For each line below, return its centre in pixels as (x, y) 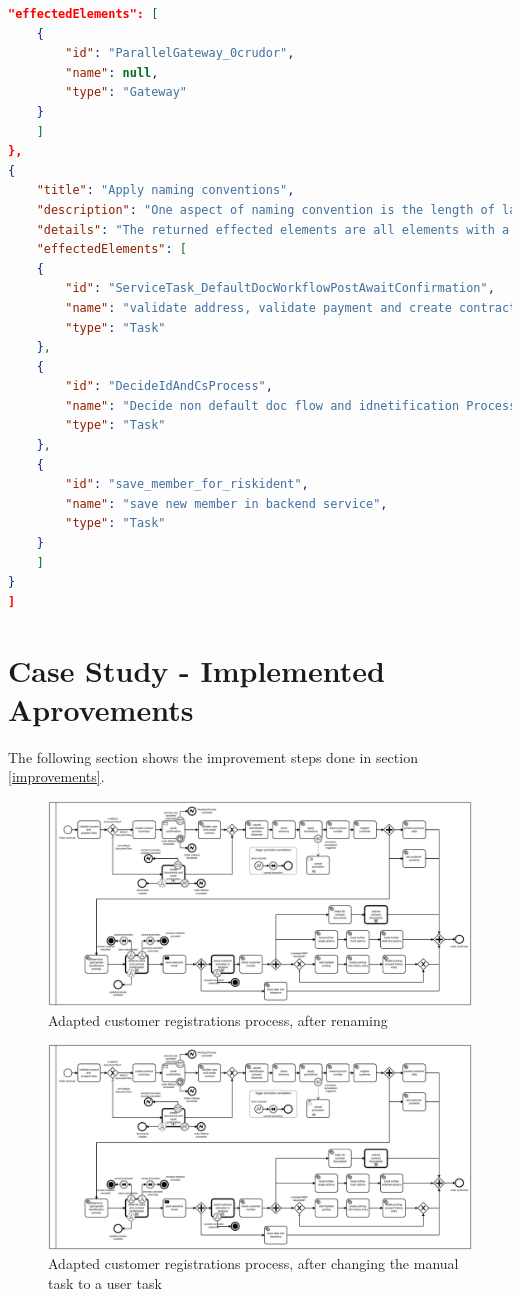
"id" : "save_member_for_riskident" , (187, 484)
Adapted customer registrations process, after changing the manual (253, 1263)
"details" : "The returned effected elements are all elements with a (273, 229)
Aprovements (101, 708)
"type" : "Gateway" (126, 92)
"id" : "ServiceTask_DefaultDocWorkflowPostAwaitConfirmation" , (280, 288)
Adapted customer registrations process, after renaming (218, 1019)
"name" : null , (112, 72)
